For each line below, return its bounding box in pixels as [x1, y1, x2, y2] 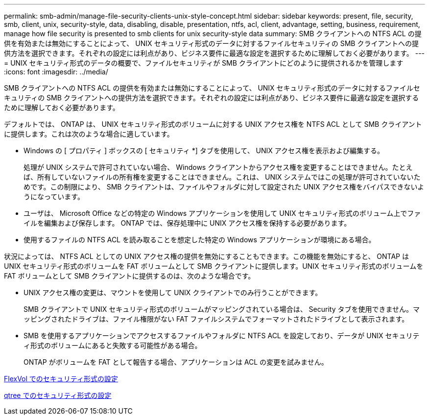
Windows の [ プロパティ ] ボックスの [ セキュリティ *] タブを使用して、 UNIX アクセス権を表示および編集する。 [24, 146, 384, 155]
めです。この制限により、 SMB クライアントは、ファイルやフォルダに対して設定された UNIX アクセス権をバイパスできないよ [24, 183, 425, 191]
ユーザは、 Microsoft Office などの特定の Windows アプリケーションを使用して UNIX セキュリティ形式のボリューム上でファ [24, 209, 421, 217]
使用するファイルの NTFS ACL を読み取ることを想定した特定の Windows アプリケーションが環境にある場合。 [24, 235, 376, 244]
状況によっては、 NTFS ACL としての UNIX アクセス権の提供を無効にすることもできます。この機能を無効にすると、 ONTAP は [4, 252, 409, 260]
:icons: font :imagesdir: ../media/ [4, 68, 108, 76]
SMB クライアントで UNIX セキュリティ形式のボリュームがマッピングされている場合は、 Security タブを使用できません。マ [24, 305, 420, 313]
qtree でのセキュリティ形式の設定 [4, 391, 112, 399]
